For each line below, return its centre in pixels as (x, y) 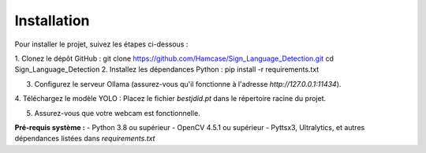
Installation (52, 21)
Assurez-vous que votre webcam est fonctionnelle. (117, 113)
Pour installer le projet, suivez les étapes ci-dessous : (101, 44)
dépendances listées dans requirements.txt (85, 139)
